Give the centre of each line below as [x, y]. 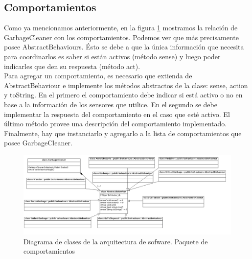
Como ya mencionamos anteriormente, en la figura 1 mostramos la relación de [121, 28]
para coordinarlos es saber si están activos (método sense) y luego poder [112, 56]
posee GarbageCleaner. [38, 143]
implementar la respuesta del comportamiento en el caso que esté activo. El [117, 114]
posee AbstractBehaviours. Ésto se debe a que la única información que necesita [124, 47]
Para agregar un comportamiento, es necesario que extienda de [98, 76]
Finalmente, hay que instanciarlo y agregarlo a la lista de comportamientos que [123, 133]
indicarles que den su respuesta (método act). [72, 66]
